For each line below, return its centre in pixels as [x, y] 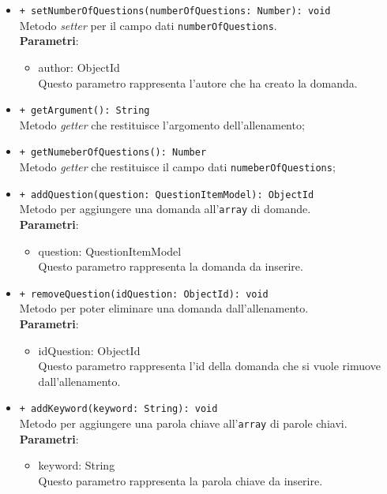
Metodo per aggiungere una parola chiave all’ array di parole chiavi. [183, 423]
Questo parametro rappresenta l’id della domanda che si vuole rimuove [209, 366]
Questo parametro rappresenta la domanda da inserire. [171, 266]
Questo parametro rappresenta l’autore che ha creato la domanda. [198, 82]
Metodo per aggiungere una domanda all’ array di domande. [165, 209]
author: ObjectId [79, 67]
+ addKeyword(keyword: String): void [118, 409]
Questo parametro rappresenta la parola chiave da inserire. [180, 480]
